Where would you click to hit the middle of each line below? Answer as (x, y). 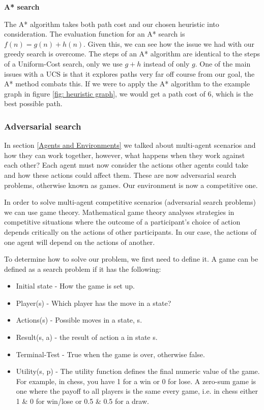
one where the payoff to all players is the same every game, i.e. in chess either (137, 391)
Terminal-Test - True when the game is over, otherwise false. (110, 354)
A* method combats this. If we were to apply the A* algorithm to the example (127, 84)
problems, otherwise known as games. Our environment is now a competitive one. (131, 185)
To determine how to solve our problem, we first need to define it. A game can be (131, 259)
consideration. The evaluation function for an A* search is (95, 34)
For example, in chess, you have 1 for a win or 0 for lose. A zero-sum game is (136, 381)
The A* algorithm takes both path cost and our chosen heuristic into (112, 24)
